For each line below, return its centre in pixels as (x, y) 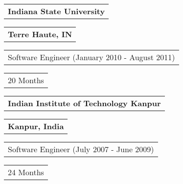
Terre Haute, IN (40, 34)
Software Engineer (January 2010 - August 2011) (91, 57)
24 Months (26, 172)
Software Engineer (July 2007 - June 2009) (81, 149)
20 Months (26, 80)
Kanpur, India (36, 126)
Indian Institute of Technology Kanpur (84, 103)
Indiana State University (57, 11)
